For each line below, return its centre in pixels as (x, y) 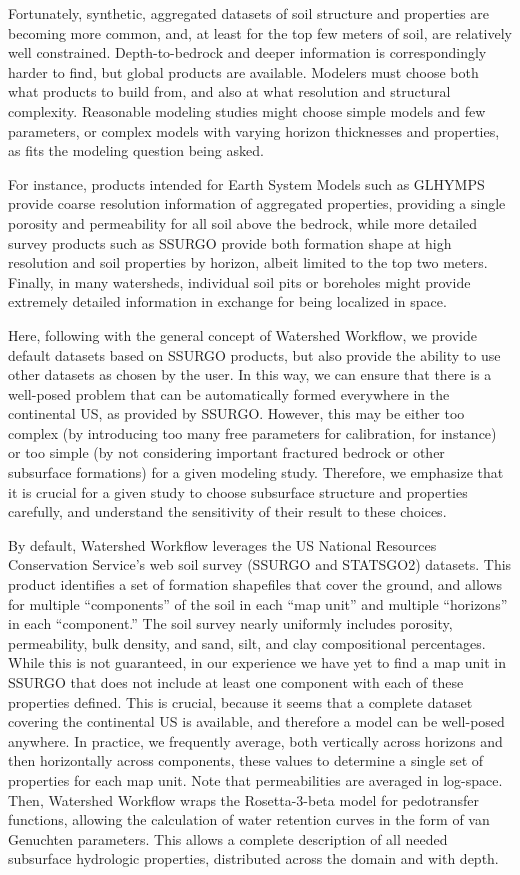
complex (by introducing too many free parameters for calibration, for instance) (252, 432)
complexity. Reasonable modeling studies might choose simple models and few (247, 110)
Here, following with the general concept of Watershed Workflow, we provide (242, 334)
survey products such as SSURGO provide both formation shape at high (230, 242)
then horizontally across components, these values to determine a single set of (246, 760)
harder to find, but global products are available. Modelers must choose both (243, 71)
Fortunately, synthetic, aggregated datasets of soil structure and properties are (248, 13)
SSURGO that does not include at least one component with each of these (236, 682)
